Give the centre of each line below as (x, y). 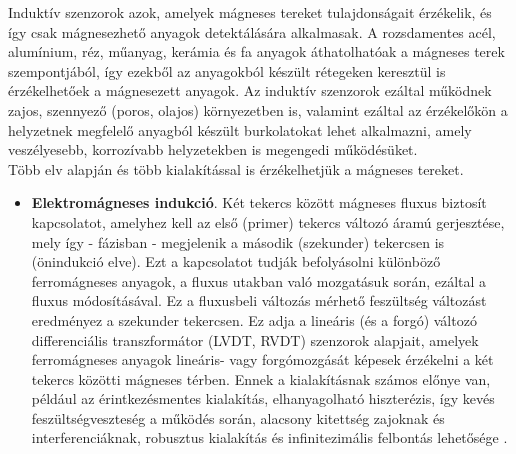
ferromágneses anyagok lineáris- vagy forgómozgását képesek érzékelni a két (262, 359)
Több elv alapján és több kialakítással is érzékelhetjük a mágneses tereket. (236, 168)
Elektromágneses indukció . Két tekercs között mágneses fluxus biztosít (259, 202)
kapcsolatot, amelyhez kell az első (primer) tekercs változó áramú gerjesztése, (268, 221)
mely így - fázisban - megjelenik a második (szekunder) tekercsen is (238, 241)
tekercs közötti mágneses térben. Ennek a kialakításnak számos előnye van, (261, 378)
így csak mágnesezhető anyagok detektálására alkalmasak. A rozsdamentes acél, (252, 31)
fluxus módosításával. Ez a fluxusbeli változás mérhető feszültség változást (259, 300)
